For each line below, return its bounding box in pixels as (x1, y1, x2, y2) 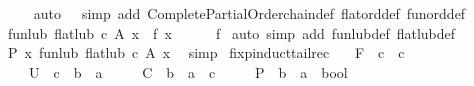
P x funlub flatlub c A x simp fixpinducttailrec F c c (7, 42, 405, 63)
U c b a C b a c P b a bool (28, 61, 348, 82)
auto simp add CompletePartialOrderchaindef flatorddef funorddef (33, 3, 466, 23)
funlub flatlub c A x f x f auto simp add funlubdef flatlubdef (7, 22, 456, 43)
